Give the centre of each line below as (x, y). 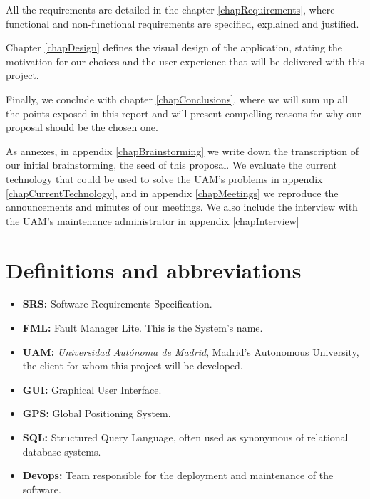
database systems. (62, 451)
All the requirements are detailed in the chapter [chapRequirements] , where (170, 9)
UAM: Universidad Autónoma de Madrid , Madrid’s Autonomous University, (191, 351)
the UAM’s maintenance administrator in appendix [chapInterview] (153, 220)
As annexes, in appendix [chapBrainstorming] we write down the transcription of (183, 151)
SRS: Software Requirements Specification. (117, 304)
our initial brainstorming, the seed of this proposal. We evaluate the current (171, 165)
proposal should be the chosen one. (82, 127)
